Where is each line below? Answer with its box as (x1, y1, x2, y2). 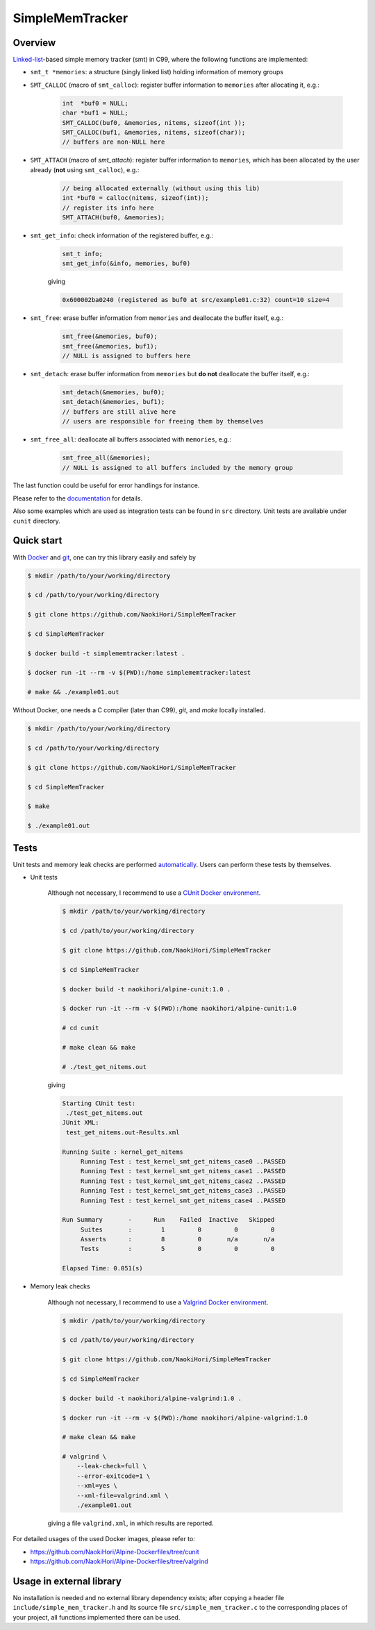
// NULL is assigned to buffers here (62, 352, 191, 360)
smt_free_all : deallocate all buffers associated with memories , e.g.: (30, 435, 232, 444)
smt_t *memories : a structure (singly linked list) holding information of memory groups (30, 68, 284, 76)
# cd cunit (62, 1024, 99, 1032)
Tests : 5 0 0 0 (80, 1245, 275, 1253)
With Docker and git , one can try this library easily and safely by (12, 553, 197, 562)
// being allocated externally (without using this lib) (62, 184, 260, 192)
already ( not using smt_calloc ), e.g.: (30, 165, 140, 174)
